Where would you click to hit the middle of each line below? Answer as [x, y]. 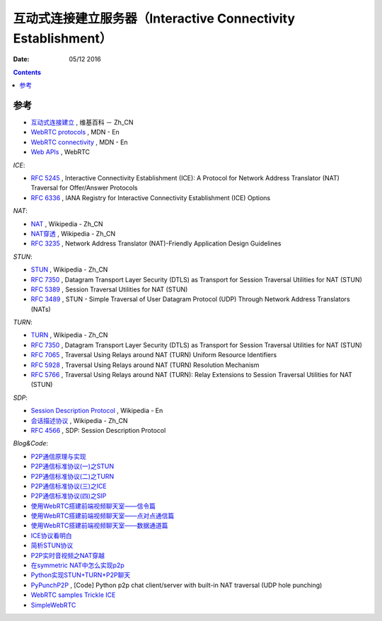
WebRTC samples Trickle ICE [73, 595]
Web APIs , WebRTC [60, 152]
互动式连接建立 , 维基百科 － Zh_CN [82, 122]
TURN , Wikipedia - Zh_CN [69, 335]
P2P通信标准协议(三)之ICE [69, 486]
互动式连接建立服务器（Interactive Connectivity [154, 18]
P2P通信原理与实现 [58, 456]
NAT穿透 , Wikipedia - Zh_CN [73, 233]
